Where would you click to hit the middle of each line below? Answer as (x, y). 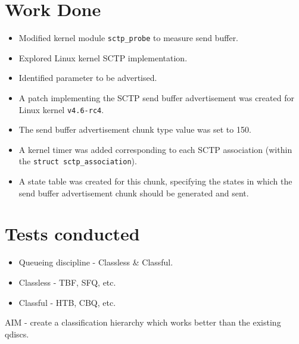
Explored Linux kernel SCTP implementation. (103, 57)
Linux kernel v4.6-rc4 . (61, 109)
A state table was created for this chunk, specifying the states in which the (155, 181)
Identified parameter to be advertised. (88, 78)
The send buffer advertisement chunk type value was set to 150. (135, 129)
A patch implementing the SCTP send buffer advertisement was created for (156, 97)
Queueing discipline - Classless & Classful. (96, 262)
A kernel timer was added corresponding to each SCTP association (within (155, 149)
